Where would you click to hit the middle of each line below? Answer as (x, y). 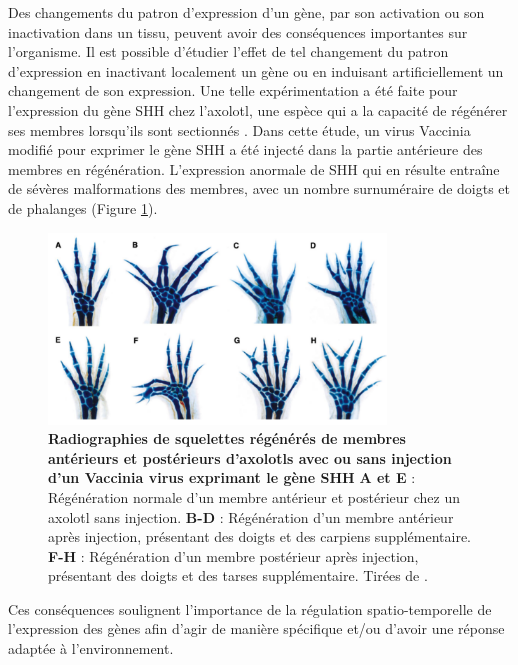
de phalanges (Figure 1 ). (83, 207)
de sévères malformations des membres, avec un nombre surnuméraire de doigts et (259, 188)
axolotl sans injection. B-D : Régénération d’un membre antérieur (251, 516)
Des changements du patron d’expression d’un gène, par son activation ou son (246, 12)
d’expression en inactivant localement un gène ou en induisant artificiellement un (256, 70)
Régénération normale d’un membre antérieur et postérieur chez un (254, 496)
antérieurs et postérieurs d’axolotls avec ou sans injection (250, 457)
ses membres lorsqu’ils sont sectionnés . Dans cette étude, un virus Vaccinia (239, 129)
